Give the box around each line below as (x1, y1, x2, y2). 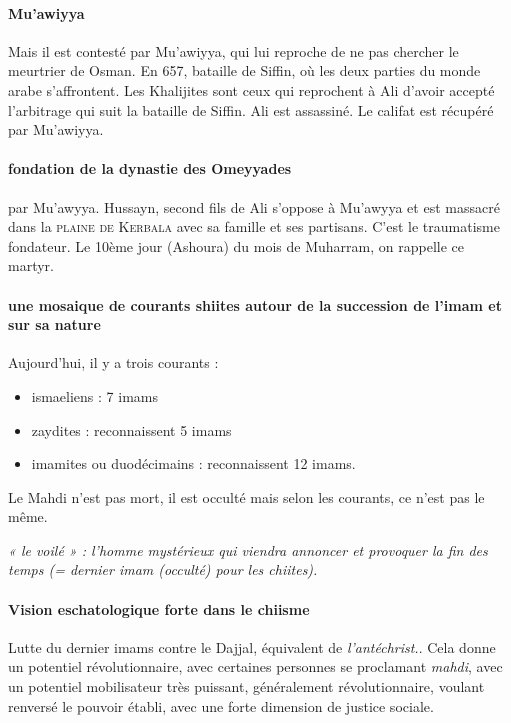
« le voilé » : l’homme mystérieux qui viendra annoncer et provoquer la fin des (8, 539, 488, 560)
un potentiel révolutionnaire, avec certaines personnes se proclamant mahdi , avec (8, 656, 503, 677)
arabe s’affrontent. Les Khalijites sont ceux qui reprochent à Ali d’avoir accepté (8, 79, 495, 100)
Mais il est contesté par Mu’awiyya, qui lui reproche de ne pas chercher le (8, 40, 459, 61)
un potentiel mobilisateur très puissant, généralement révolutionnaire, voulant (8, 676, 485, 697)
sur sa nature (8, 314, 101, 335)
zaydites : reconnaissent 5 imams (31, 419, 232, 440)
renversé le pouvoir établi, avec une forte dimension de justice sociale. (8, 695, 434, 716)
